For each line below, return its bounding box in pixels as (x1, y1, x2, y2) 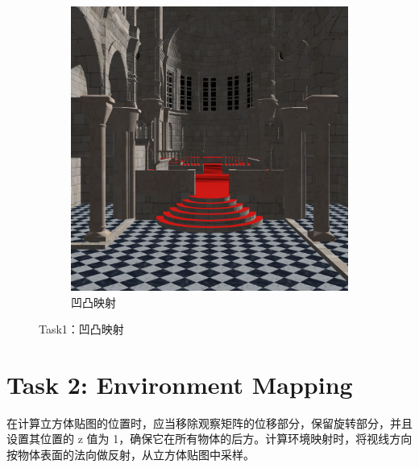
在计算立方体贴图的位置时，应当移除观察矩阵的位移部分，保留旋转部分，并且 (6, 414, 413, 431)
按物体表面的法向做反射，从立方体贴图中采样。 (6, 446, 255, 463)
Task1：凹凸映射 (39, 321, 124, 338)
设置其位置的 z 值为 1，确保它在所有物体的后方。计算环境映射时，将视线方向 (6, 430, 413, 447)
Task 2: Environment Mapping (6, 367, 353, 400)
